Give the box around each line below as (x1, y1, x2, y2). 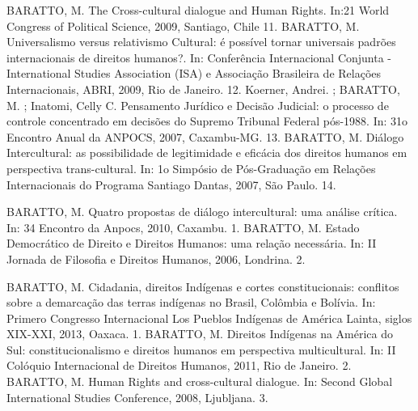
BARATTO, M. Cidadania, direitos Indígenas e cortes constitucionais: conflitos (6, 278, 399, 294)
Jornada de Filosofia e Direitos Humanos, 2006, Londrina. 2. (6, 250, 306, 267)
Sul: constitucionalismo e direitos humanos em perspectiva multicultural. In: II (6, 341, 396, 358)
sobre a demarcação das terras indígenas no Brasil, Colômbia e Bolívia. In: (6, 294, 376, 311)
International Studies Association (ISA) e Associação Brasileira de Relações (6, 65, 382, 82)
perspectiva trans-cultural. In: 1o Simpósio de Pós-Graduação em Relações (6, 159, 376, 176)
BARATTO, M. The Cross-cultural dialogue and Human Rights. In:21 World (6, 2, 390, 18)
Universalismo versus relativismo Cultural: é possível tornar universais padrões (6, 33, 396, 50)
